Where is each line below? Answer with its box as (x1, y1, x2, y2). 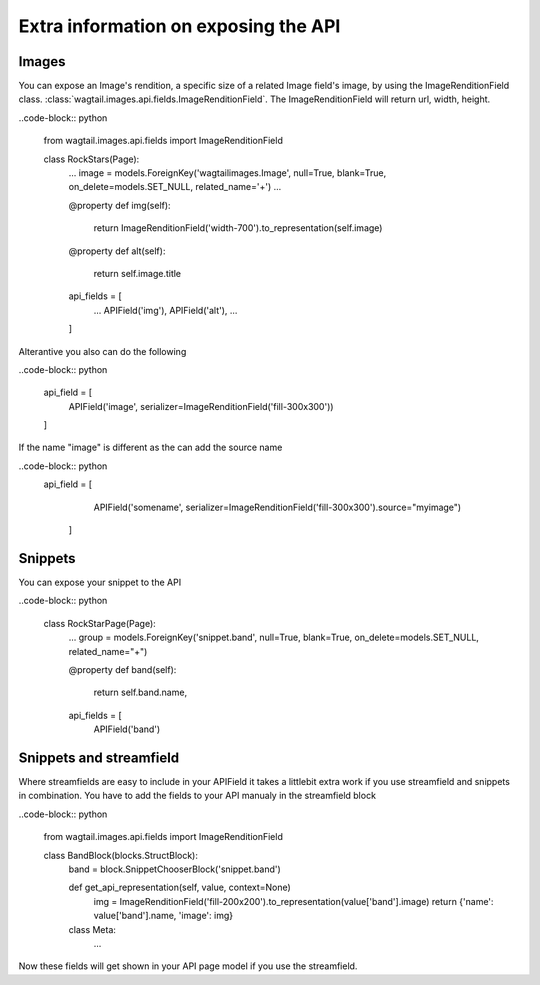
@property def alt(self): (68, 245, 166, 257)
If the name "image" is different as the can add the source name (18, 441, 283, 454)
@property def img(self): (68, 199, 171, 211)
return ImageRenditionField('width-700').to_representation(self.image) (93, 222, 383, 234)
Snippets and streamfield (18, 749, 180, 766)
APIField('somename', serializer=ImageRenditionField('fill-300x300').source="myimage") (93, 501, 462, 513)
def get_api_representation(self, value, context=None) (68, 881, 292, 894)
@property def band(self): (68, 663, 177, 675)
